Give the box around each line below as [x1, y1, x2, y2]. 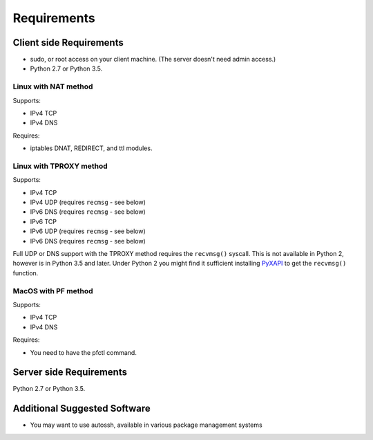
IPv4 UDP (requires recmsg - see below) [30, 198, 146, 207]
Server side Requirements [12, 367, 128, 378]
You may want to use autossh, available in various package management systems [30, 421, 262, 429]
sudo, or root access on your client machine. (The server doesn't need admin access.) [30, 55, 276, 64]
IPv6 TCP [30, 217, 57, 226]
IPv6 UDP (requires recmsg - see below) [30, 227, 146, 235]
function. [12, 268, 39, 277]
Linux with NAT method [12, 82, 93, 91]
